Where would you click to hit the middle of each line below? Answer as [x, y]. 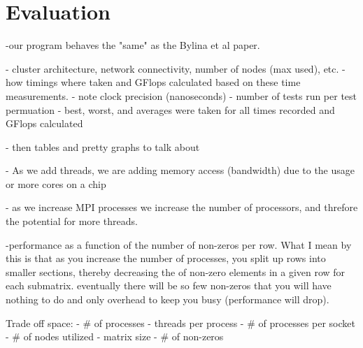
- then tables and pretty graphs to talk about [103, 146]
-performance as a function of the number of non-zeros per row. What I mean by [179, 244]
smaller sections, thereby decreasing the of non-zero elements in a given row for [176, 271]
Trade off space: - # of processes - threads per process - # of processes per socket [180, 322]
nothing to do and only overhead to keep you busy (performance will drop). [168, 299]
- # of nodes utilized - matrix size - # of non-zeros [115, 336]
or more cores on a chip [56, 183]
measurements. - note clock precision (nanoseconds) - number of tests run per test [181, 95]
